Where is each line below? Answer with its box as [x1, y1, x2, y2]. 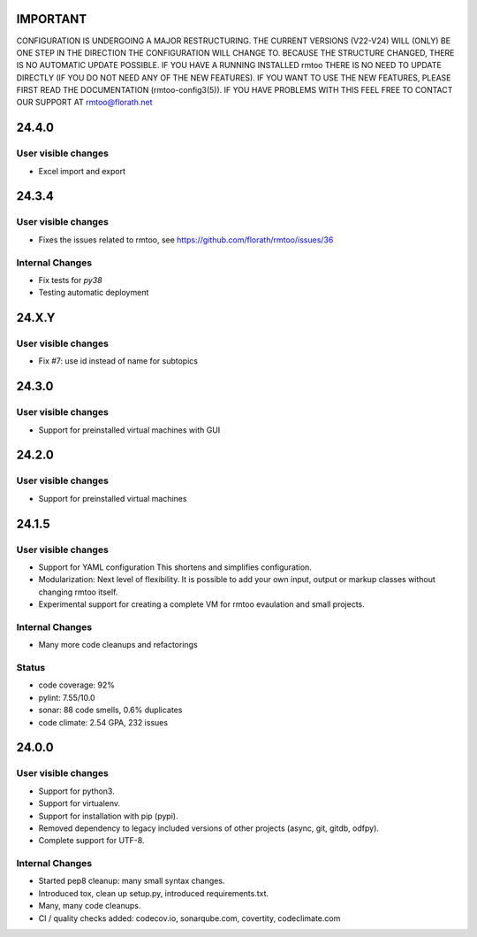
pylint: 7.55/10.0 [38, 692, 96, 703]
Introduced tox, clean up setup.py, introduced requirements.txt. [38, 887, 269, 898]
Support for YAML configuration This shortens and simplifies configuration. [38, 562, 313, 572]
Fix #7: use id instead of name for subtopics [38, 356, 199, 366]
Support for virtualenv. [38, 798, 121, 809]
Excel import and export [38, 165, 126, 176]
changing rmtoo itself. [38, 587, 118, 597]
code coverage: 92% [38, 680, 115, 690]
